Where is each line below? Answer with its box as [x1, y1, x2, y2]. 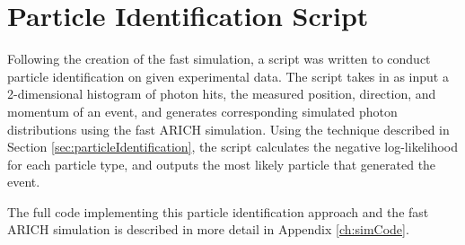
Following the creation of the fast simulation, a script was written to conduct [7, 49, 431, 68]
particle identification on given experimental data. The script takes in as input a [7, 66, 449, 85]
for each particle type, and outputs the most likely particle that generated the [7, 154, 436, 173]
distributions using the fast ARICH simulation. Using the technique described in [7, 119, 450, 138]
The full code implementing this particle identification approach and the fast [7, 202, 429, 221]
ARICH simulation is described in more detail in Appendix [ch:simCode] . [7, 220, 409, 239]
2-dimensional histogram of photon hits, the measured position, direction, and [7, 84, 436, 103]
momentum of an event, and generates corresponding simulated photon [7, 101, 398, 120]
